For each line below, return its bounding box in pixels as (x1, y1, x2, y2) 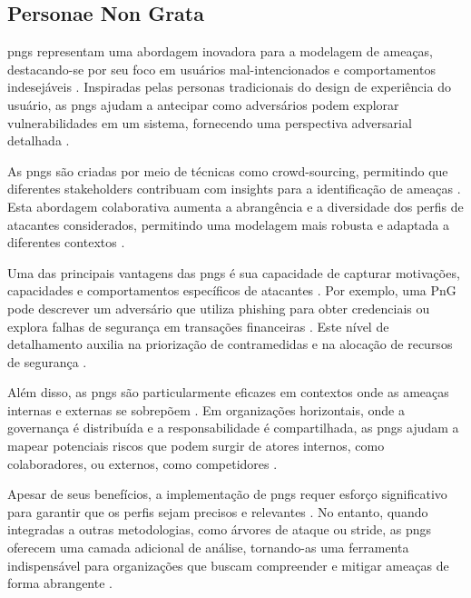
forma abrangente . (7, 573, 113, 593)
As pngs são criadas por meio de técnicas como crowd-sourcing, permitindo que (7, 161, 448, 180)
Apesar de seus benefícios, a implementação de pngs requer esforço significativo (7, 484, 447, 503)
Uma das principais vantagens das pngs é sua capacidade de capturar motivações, (7, 263, 460, 282)
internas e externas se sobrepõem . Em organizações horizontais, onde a (7, 400, 405, 419)
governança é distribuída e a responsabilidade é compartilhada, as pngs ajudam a (7, 418, 459, 437)
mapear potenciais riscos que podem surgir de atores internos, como (7, 436, 385, 455)
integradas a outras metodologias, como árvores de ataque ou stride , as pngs (7, 520, 431, 539)
